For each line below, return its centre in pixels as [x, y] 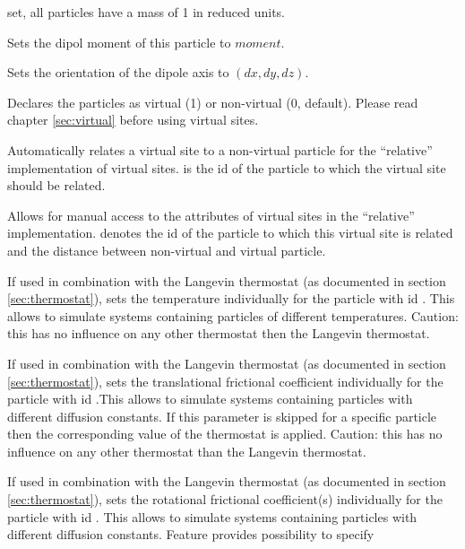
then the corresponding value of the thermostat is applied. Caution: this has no [225, 434]
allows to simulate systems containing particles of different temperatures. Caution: [233, 315]
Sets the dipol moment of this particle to [119, 42]
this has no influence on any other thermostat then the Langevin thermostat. [219, 333]
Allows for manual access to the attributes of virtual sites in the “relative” [211, 215]
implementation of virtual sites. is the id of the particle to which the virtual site [227, 167]
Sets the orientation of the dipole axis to [118, 72]
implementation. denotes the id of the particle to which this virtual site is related [230, 233]
